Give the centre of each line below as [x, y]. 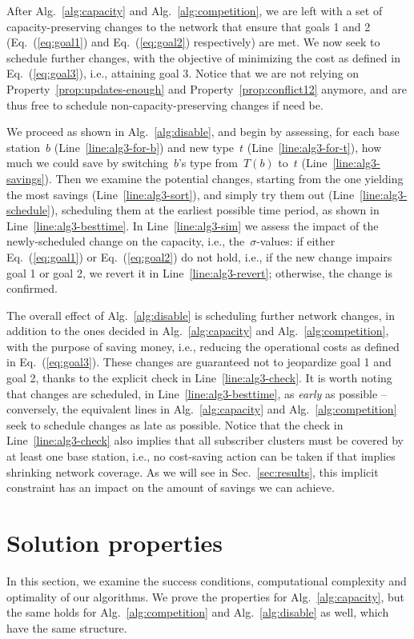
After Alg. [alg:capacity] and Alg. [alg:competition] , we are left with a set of [195, 10]
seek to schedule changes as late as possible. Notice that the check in [175, 424]
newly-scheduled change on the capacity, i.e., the [126, 241]
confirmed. [32, 288]
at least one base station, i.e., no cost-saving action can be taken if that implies [201, 456]
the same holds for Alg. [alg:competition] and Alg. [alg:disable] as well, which [198, 612]
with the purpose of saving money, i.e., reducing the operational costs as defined [203, 346]
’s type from [208, 163]
